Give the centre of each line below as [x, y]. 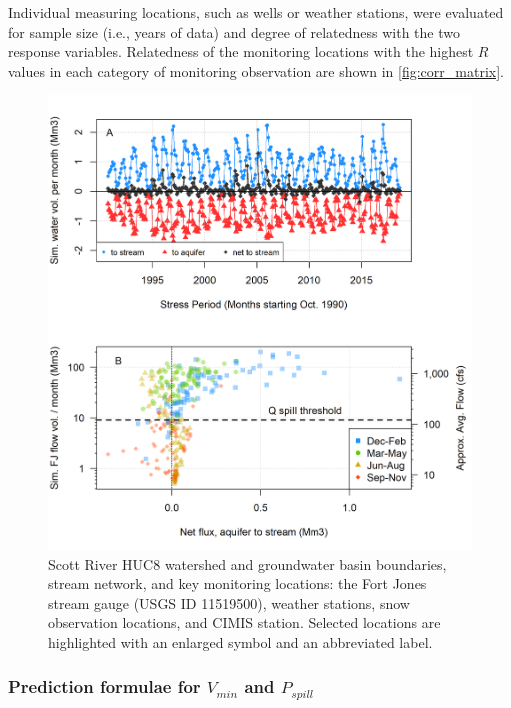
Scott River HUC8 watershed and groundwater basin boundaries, [247, 563]
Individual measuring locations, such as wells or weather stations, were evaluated [256, 12]
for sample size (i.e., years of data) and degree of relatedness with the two [234, 31]
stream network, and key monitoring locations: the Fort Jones [237, 583]
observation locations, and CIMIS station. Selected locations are [244, 622]
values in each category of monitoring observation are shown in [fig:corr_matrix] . [256, 70]
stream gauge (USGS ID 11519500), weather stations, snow [229, 602]
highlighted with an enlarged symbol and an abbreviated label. [240, 641]
